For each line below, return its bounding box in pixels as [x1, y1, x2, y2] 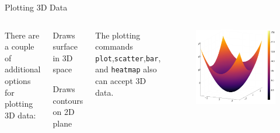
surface [52, 40, 78, 52]
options [5, 74, 31, 86]
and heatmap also [95, 63, 157, 75]
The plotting [95, 29, 141, 41]
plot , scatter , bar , [95, 51, 161, 64]
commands [95, 40, 133, 52]
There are [5, 29, 40, 41]
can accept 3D [95, 75, 146, 87]
